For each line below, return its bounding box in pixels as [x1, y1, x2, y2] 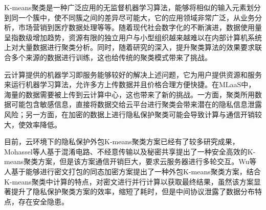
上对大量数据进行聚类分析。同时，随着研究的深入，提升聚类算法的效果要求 [4, 42, 255, 52]
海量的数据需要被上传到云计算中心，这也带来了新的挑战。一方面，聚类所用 [4, 89, 255, 99]
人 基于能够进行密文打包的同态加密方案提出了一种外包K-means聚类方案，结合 [4, 166, 261, 176]
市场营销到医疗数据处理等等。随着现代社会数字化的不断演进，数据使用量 [18, 22, 262, 33]
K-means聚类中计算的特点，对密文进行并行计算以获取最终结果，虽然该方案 [4, 176, 254, 187]
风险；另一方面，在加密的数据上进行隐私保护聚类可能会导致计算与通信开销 [4, 109, 255, 119]
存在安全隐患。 [18, 196, 69, 206]
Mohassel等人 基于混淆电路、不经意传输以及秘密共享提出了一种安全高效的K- [4, 146, 256, 156]
